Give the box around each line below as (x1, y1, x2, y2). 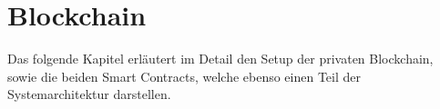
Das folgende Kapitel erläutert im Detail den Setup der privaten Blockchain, (7, 49, 434, 68)
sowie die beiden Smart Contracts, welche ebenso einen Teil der (7, 66, 362, 85)
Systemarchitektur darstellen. (7, 84, 171, 104)
